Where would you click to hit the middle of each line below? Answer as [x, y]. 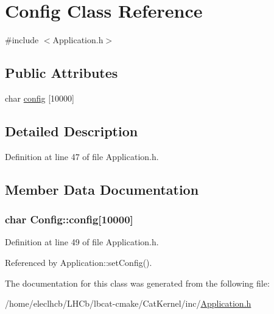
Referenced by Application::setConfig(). [79, 262]
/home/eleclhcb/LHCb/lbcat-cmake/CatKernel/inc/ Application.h [128, 303]
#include [22, 40]
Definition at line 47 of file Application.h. [82, 156]
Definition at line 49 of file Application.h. [82, 242]
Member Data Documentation [102, 189]
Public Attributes [61, 73]
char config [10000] [40, 98]
